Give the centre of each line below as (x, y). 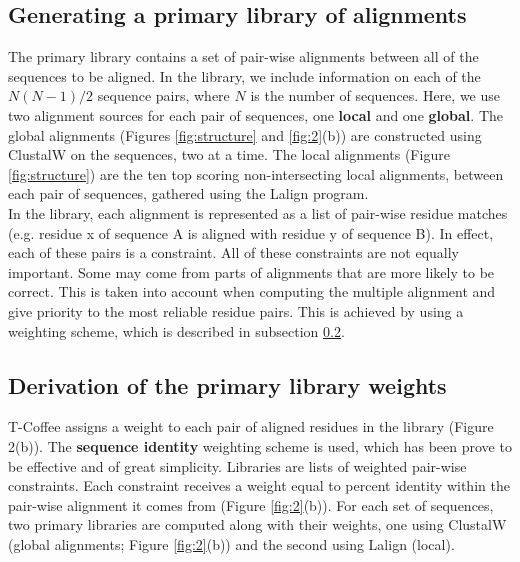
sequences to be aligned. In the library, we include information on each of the (244, 75)
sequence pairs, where (163, 95)
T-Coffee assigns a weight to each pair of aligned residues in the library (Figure (251, 426)
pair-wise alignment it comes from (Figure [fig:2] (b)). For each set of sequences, (251, 504)
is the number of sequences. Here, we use (375, 95)
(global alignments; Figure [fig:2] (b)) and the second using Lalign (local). (231, 543)
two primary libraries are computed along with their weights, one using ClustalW (257, 524)
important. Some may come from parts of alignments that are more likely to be (251, 271)
